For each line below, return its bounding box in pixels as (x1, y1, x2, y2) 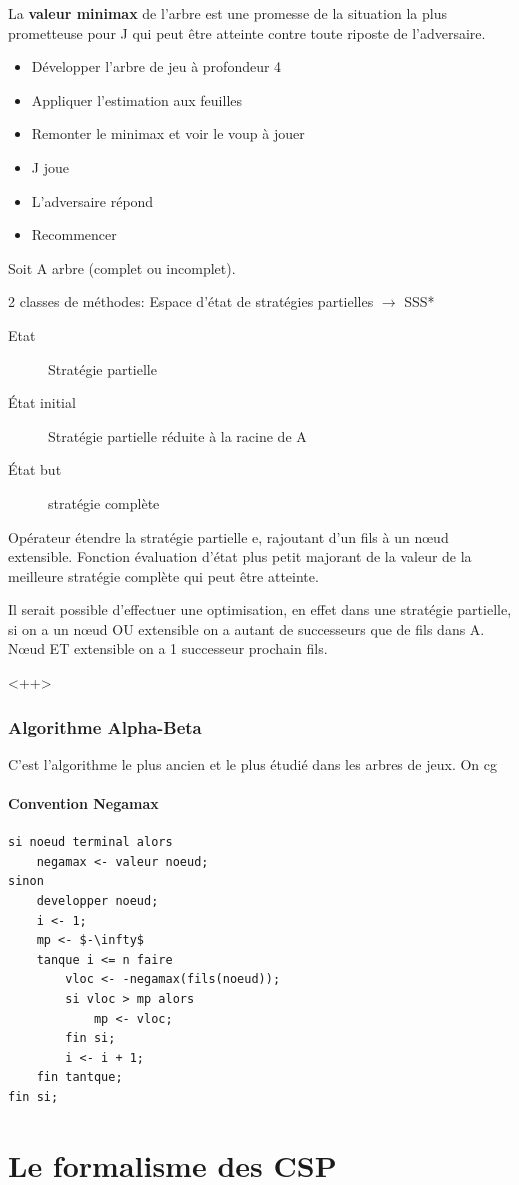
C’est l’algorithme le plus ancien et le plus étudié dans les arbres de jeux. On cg (8, 753, 497, 774)
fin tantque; (36, 1070, 123, 1085)
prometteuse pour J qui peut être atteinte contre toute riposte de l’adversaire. (8, 22, 486, 43)
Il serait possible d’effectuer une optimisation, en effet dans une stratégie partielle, (8, 599, 512, 620)
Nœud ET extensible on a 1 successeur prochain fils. (8, 638, 328, 659)
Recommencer (31, 224, 117, 245)
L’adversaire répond (31, 190, 154, 211)
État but (8, 459, 62, 480)
